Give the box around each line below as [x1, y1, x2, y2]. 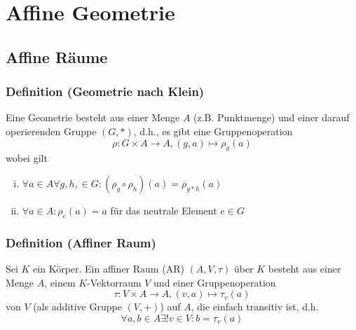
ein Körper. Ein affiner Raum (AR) [33, 261, 184, 275]
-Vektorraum [87, 275, 142, 289]
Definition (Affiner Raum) [6, 233, 156, 251]
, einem [44, 275, 76, 289]
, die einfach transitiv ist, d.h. [191, 299, 319, 314]
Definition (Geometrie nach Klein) [6, 83, 205, 100]
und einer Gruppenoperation [153, 275, 276, 289]
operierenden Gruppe [6, 123, 97, 138]
